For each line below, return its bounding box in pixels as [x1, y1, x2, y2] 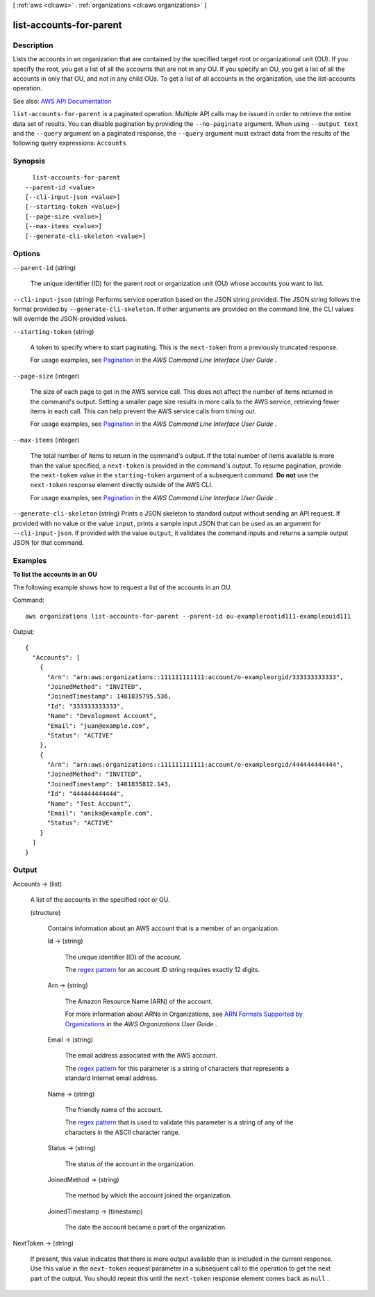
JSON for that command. [12, 539, 85, 547]
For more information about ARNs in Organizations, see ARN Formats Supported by [65, 1010, 303, 1019]
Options [12, 249, 41, 259]
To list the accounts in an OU [12, 571, 97, 579]
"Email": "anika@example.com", [47, 809, 154, 818]
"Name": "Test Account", [47, 799, 132, 807]
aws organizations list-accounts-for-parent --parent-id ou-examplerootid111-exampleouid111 [25, 612, 351, 620]
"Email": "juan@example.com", [47, 722, 150, 730]
